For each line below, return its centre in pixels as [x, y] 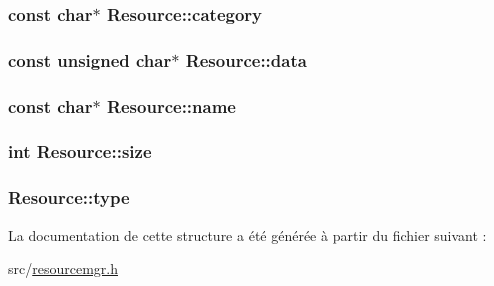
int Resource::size [80, 151]
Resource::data [246, 59]
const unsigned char [90, 59]
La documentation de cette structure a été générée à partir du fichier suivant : [247, 234]
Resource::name [171, 105]
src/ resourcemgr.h [63, 268]
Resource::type [69, 197]
